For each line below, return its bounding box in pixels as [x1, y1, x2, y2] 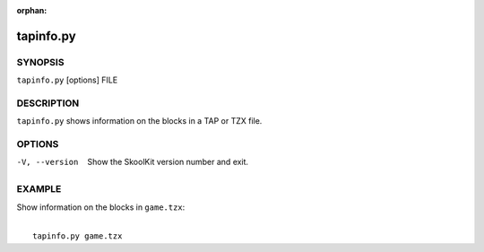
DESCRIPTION [16, 97, 80, 109]
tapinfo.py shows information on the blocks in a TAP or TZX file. [16, 116, 263, 126]
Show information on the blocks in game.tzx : [16, 202, 186, 213]
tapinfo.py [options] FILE [16, 74, 118, 85]
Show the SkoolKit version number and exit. [87, 157, 249, 168]
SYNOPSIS [16, 56, 65, 68]
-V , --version [16, 157, 79, 168]
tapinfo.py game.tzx [32, 231, 123, 241]
